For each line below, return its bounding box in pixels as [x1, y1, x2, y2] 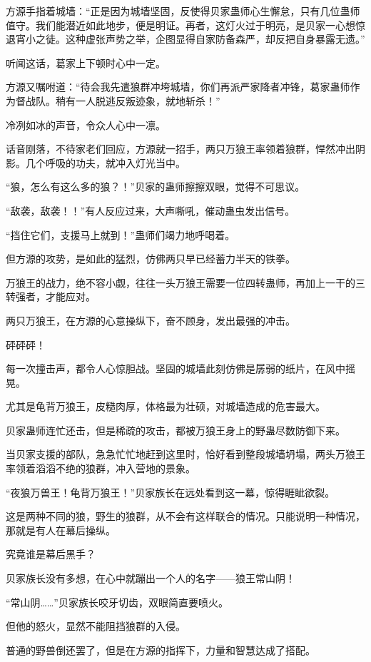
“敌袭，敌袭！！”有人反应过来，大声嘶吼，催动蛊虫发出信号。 [6, 203, 295, 218]
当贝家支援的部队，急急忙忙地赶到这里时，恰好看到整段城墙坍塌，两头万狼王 [6, 447, 365, 462]
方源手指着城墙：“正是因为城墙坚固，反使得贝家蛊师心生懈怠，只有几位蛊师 [6, 4, 360, 18]
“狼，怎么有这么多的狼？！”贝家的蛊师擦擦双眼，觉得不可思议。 [6, 179, 305, 194]
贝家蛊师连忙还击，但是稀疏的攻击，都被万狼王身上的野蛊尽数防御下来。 [6, 422, 345, 437]
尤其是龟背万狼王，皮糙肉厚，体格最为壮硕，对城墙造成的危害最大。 [6, 399, 325, 414]
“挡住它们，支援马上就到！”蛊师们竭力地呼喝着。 [6, 227, 235, 242]
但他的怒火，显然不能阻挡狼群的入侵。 [6, 618, 185, 633]
